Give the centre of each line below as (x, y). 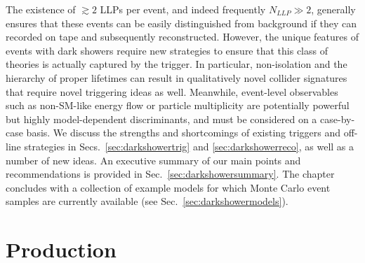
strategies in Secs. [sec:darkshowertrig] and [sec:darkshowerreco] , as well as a (189, 146)
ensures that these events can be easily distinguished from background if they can (181, 23)
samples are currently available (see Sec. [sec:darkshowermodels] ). (147, 201)
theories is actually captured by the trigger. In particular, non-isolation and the (177, 64)
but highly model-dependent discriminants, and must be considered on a (161, 119)
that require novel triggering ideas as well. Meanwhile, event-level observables (172, 91)
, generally (333, 9)
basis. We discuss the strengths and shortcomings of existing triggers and (184, 133)
